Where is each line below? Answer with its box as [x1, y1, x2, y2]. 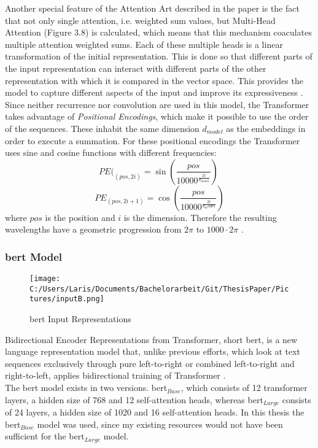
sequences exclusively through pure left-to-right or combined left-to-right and [5, 357, 295, 369]
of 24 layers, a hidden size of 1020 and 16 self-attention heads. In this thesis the [5, 406, 304, 419]
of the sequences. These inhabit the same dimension [5, 122, 200, 134]
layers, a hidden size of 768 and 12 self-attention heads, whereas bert [5, 393, 263, 406]
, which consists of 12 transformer [180, 381, 308, 394]
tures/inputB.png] [29, 295, 104, 304]
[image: [29, 274, 61, 284]
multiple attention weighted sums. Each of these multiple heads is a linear [5, 37, 283, 50]
